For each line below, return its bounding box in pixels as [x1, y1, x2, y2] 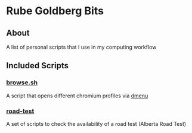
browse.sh [6, 78, 38, 87]
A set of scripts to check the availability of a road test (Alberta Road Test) [6, 120, 187, 127]
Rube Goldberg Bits [6, 4, 104, 18]
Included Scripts [6, 61, 69, 71]
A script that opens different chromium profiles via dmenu [6, 92, 148, 99]
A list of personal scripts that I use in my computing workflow [6, 43, 157, 50]
